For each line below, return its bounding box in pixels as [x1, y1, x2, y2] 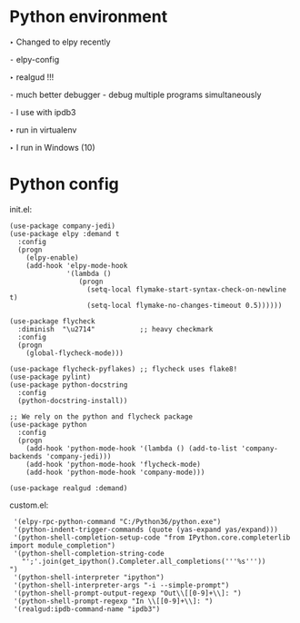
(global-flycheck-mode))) [25, 348, 125, 358]
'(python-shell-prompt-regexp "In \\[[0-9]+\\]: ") [13, 597, 214, 606]
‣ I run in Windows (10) [9, 142, 95, 153]
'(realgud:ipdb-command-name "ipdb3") [13, 604, 161, 614]
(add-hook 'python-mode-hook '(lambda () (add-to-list [25, 443, 238, 453]
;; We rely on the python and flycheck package [9, 411, 194, 421]
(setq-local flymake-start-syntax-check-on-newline [86, 284, 286, 294]
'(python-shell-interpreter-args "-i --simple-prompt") [13, 580, 230, 589]
